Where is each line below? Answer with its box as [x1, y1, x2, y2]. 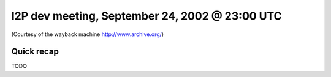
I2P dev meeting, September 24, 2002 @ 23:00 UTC [11, 9, 282, 23]
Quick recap [11, 46, 59, 57]
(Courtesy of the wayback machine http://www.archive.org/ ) [11, 31, 164, 38]
